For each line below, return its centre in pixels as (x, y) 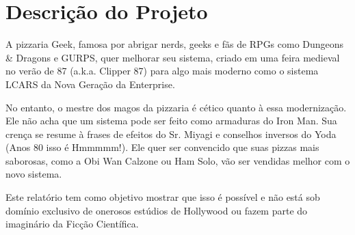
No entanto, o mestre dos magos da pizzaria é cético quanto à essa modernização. (176, 107)
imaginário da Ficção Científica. (72, 224)
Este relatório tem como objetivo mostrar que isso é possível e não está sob (163, 197)
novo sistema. (34, 174)
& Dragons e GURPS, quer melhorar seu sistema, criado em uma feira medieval (173, 57)
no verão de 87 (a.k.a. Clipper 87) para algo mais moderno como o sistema (162, 71)
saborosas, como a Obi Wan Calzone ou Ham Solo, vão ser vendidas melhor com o (178, 160)
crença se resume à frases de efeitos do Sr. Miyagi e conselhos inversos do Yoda (171, 134)
